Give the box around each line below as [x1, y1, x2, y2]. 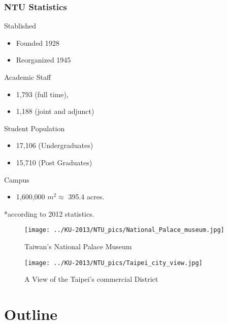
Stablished [4, 20, 37, 31]
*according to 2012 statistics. [4, 208, 94, 219]
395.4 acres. [68, 191, 105, 202]
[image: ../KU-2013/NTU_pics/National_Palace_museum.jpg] [24, 226, 224, 234]
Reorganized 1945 [16, 54, 71, 65]
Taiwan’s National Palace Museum [24, 241, 132, 251]
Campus [4, 174, 29, 185]
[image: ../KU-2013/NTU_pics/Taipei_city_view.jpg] [24, 259, 203, 267]
